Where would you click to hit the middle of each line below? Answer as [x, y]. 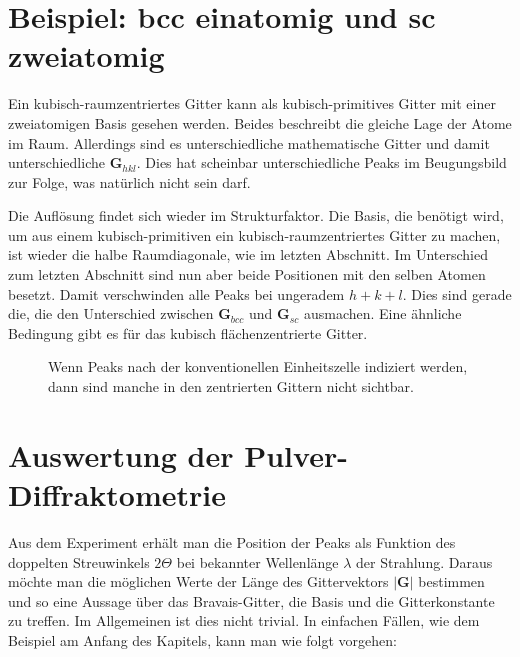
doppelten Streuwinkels [79, 561]
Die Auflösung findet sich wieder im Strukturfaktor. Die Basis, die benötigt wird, [256, 215]
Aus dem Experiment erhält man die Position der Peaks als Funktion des [232, 541]
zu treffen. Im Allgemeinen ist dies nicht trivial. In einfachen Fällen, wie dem [244, 620]
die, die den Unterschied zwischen [111, 313]
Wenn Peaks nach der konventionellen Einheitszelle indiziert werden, [258, 366]
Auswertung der [121, 454]
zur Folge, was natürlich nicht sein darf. [129, 181]
